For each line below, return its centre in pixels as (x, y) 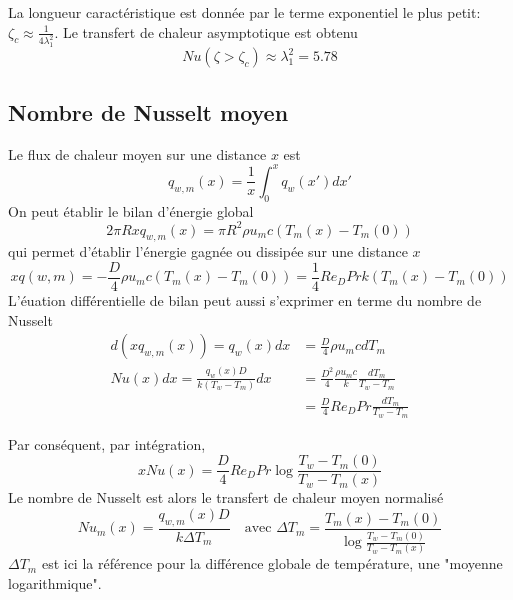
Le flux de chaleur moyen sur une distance (137, 153)
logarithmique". (55, 582)
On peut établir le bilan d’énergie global (131, 210)
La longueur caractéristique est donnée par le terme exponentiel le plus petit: (244, 12)
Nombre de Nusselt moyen (148, 111)
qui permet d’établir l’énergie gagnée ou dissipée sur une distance (208, 251)
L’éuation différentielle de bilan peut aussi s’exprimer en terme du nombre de (245, 300)
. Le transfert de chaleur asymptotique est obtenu (206, 31)
